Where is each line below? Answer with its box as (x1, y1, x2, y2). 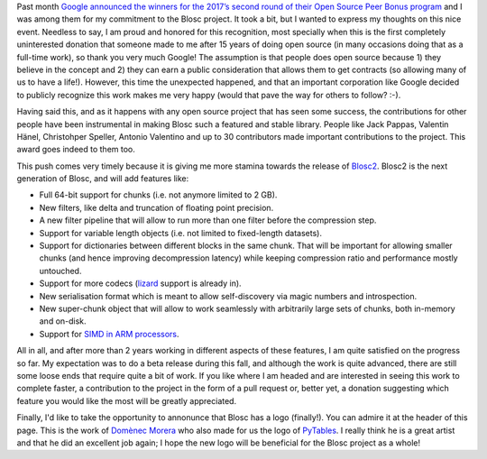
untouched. (39, 265, 82, 276)
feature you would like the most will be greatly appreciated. (16, 395, 237, 406)
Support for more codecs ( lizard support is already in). (39, 278, 243, 289)
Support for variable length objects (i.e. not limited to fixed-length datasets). (39, 227, 322, 238)
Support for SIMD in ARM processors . (39, 328, 179, 339)
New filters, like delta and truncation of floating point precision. (39, 202, 274, 213)
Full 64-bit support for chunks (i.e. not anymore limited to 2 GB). (39, 189, 278, 200)
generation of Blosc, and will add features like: (16, 173, 189, 184)
